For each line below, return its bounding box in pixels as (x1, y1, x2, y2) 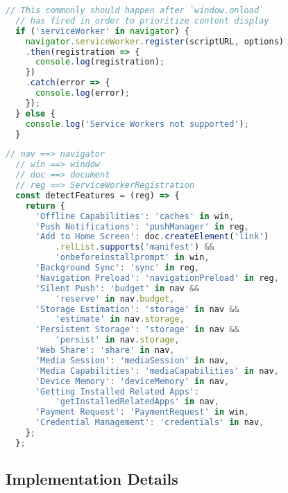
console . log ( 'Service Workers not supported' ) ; (25, 119, 249, 129)
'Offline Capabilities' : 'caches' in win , (35, 211, 235, 221)
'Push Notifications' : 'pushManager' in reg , (35, 221, 249, 232)
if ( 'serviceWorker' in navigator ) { (15, 26, 189, 36)
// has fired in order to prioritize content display (15, 15, 269, 26)
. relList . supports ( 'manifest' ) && (55, 242, 214, 252)
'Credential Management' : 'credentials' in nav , (35, 417, 264, 428)
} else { (15, 108, 56, 119)
